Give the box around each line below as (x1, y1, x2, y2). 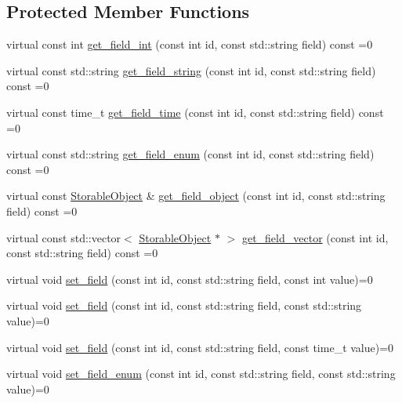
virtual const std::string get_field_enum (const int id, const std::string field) (6, 146, 375, 162)
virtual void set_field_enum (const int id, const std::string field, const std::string (6, 365, 396, 382)
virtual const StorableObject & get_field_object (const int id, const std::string (6, 187, 386, 204)
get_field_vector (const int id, (241, 229, 389, 245)
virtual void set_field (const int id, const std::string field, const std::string (6, 297, 362, 314)
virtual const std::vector (6, 229, 121, 245)
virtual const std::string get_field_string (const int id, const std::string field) (6, 62, 376, 78)
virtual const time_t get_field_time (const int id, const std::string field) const (6, 103, 384, 120)
